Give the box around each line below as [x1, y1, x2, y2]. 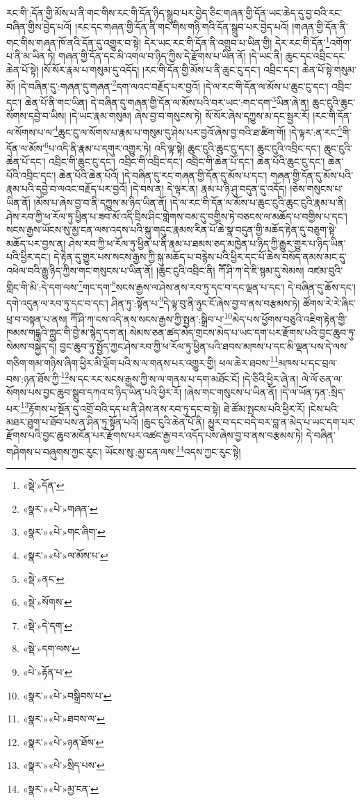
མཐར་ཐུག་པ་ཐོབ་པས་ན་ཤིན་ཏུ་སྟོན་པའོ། [6, 414, 139, 429]
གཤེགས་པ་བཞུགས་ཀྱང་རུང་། [6, 444, 102, 458]
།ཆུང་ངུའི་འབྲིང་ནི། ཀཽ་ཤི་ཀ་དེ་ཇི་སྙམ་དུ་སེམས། [156, 263, 304, 277]
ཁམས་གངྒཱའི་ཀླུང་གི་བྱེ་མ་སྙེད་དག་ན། [6, 325, 127, 340]
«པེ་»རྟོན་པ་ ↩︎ [22, 665, 73, 679]
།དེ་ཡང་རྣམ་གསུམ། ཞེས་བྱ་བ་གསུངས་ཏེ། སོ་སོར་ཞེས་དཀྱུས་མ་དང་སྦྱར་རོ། [69, 108, 310, 123]
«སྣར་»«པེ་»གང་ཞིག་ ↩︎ [22, 524, 106, 539]
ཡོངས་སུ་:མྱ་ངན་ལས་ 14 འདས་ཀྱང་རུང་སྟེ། [105, 442, 241, 458]
